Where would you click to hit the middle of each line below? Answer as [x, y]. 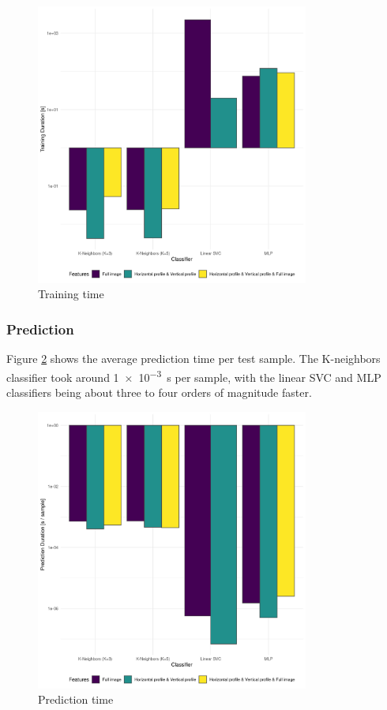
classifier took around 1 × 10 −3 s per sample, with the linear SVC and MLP [194, 376]
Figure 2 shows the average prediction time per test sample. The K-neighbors [193, 359]
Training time [71, 294]
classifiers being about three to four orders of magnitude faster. [159, 392]
